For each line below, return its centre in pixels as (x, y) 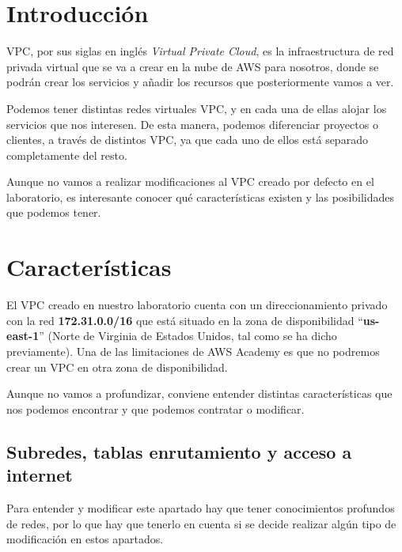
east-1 (23, 336)
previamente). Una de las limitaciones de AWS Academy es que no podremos (193, 351)
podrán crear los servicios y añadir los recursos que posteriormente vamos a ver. (200, 82)
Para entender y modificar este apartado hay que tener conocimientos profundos (201, 507)
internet (40, 475)
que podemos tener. (54, 212)
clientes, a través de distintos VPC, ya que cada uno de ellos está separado (187, 140)
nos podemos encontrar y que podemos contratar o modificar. (155, 408)
